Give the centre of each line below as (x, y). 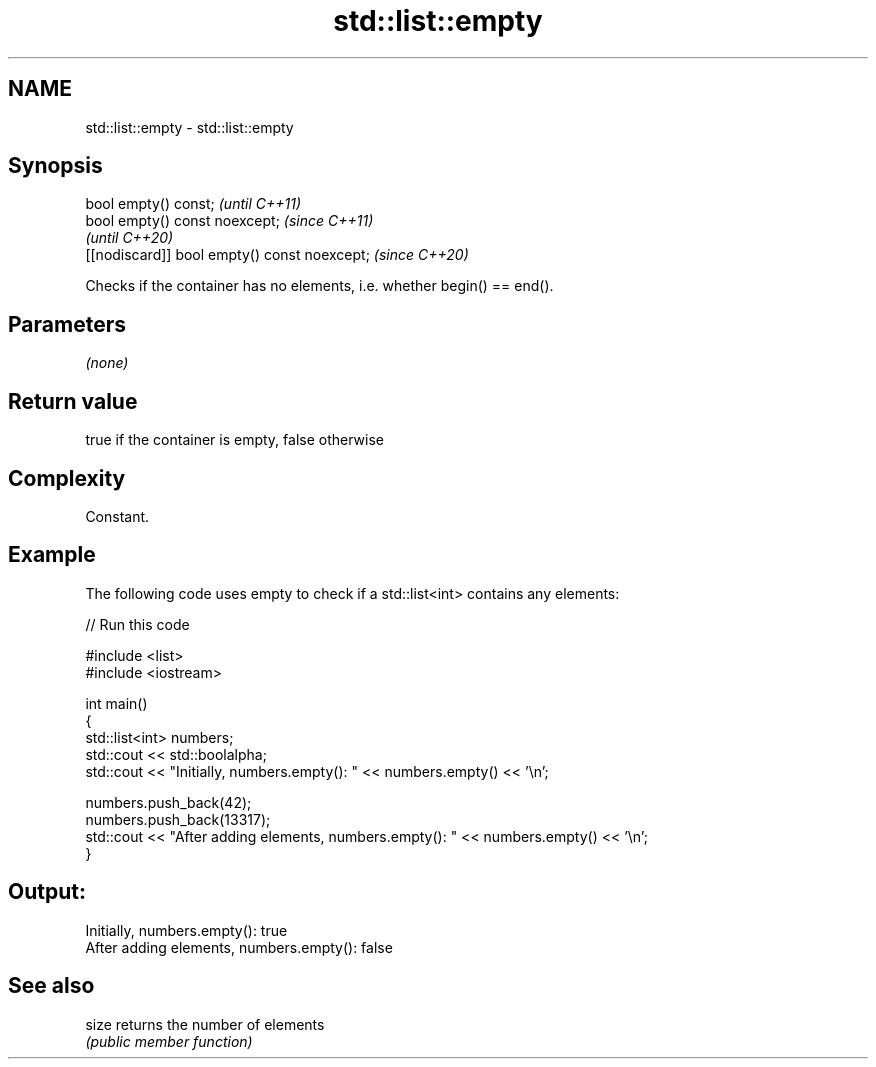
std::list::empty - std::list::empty (189, 127)
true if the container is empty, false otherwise (234, 440)
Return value (73, 401)
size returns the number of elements (205, 1024)
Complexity (67, 478)
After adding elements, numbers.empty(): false (239, 947)
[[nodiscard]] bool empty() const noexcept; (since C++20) (277, 255)
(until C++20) (129, 238)
